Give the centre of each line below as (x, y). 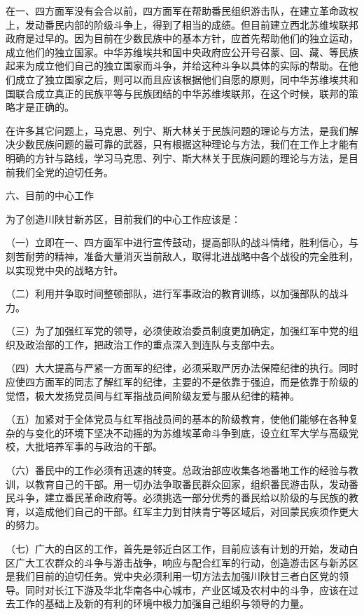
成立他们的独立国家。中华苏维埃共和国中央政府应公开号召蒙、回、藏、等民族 (182, 52)
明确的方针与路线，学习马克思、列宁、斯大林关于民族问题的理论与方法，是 (177, 157)
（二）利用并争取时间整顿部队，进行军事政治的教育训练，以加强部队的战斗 (177, 293)
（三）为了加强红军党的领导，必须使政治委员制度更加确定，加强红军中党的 (177, 331)
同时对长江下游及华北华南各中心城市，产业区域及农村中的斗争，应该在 (187, 589)
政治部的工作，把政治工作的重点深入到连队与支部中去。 (152, 344)
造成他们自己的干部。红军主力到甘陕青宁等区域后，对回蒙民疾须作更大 (196, 511)
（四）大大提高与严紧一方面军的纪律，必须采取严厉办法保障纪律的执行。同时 (182, 368)
